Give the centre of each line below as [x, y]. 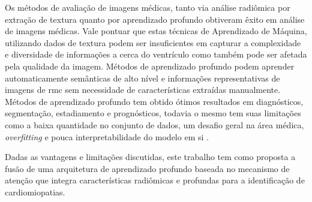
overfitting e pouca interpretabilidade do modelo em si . [107, 136]
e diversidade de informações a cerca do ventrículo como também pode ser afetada [156, 54]
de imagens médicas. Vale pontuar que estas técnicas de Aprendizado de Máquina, [156, 31]
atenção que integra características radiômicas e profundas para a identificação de [155, 180]
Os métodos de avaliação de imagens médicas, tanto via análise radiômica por [148, 7]
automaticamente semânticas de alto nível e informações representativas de [142, 78]
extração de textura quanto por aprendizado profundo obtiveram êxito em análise [155, 19]
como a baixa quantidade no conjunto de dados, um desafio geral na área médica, [154, 124]
